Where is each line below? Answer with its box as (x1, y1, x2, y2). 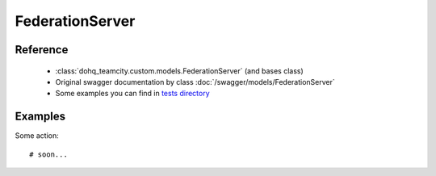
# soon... (29, 149, 68, 159)
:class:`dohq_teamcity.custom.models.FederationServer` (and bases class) (55, 65, 304, 76)
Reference (15, 43, 69, 57)
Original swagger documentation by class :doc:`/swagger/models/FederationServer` (55, 77, 335, 86)
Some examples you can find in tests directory (55, 89, 210, 98)
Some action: (15, 131, 60, 140)
